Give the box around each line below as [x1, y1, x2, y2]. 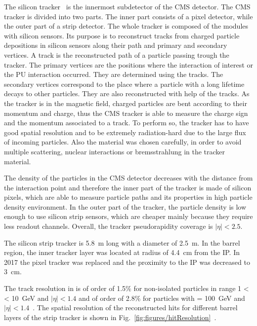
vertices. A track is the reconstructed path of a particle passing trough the [4, 49, 229, 60]
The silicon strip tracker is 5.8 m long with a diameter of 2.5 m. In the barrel [4, 237, 240, 248]
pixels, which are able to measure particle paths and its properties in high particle [4, 192, 253, 202]
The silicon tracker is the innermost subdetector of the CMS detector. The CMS [4, 1, 251, 11]
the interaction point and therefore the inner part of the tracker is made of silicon [4, 182, 252, 192]
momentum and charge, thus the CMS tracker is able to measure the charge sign [4, 108, 248, 118]
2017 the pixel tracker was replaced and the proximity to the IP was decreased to [4, 256, 250, 267]
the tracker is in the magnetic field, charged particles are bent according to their [4, 98, 247, 108]
